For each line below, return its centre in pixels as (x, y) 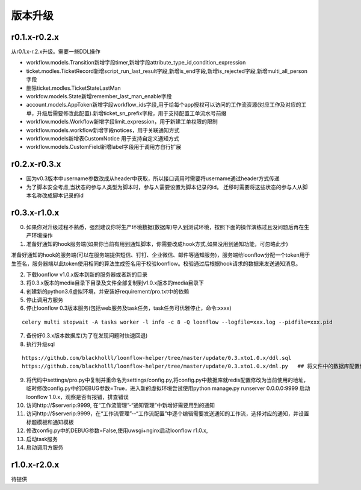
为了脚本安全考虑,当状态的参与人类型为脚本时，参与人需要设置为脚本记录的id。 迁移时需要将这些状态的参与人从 (164, 187)
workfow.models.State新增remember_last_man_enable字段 (99, 96)
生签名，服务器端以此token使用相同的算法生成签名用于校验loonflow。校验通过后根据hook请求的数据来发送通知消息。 (156, 263)
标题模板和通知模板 (50, 422)
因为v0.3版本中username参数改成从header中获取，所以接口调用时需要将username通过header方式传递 (153, 178)
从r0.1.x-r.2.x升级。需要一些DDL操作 (56, 52)
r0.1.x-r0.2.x (35, 37)
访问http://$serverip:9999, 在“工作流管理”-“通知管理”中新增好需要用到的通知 (121, 405)
